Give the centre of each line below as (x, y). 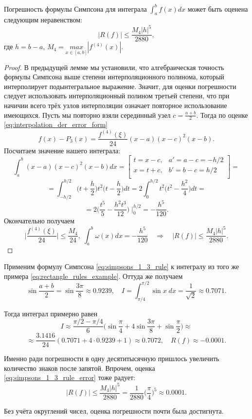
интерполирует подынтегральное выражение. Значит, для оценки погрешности (120, 86)
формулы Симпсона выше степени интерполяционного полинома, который (114, 77)
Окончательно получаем (39, 221)
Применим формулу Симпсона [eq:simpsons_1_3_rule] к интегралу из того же (122, 266)
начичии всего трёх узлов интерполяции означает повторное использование (116, 105)
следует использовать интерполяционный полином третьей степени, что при (117, 96)
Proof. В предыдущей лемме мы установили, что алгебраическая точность (114, 67)
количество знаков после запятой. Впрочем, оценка (80, 368)
